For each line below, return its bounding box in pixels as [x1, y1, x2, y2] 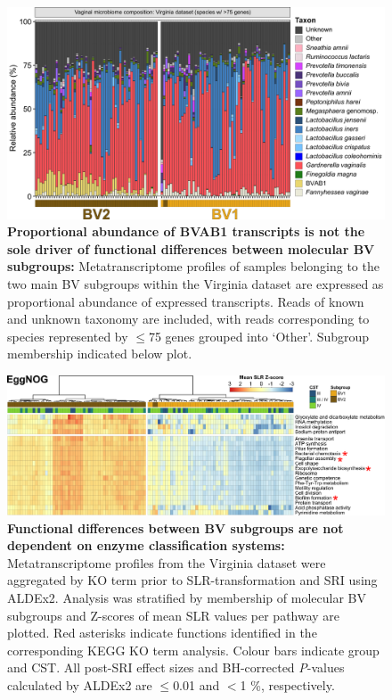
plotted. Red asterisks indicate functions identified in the [7, 623, 317, 642]
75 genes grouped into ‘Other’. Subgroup [148, 326, 370, 345]
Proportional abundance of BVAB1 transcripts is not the [7, 222, 365, 241]
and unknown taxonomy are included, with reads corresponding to [7, 309, 370, 328]
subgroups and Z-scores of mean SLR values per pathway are [7, 605, 340, 624]
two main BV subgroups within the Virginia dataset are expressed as [7, 275, 384, 293]
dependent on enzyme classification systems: [7, 536, 285, 555]
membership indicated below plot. [7, 344, 192, 363]
